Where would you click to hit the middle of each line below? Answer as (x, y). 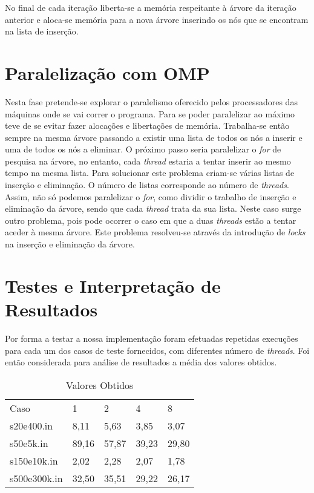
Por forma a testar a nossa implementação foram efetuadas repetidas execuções (152, 338)
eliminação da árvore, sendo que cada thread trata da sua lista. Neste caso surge (153, 208)
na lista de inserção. (42, 31)
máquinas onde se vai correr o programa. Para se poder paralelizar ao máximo (150, 113)
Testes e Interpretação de (113, 285)
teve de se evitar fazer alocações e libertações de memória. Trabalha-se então (147, 126)
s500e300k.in (36, 478)
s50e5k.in (29, 443)
